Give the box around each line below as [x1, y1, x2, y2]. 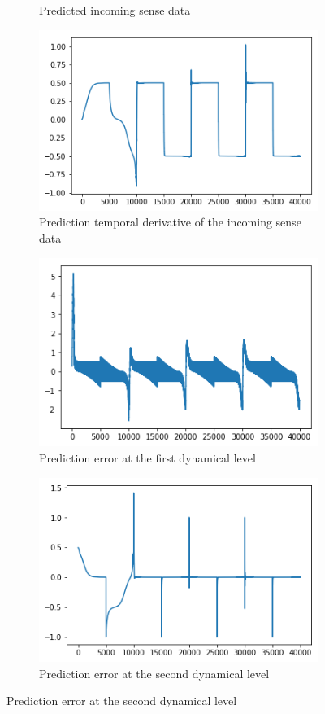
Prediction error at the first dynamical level [39, 449, 256, 467]
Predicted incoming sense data [39, 2, 191, 18]
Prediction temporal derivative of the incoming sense [39, 213, 301, 230]
